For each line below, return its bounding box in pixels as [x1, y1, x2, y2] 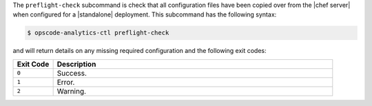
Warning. [56, 86, 86, 96]
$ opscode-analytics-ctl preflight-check [27, 29, 169, 37]
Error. [56, 77, 75, 87]
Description [56, 59, 96, 69]
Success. [56, 68, 87, 78]
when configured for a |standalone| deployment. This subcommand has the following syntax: [12, 10, 277, 19]
